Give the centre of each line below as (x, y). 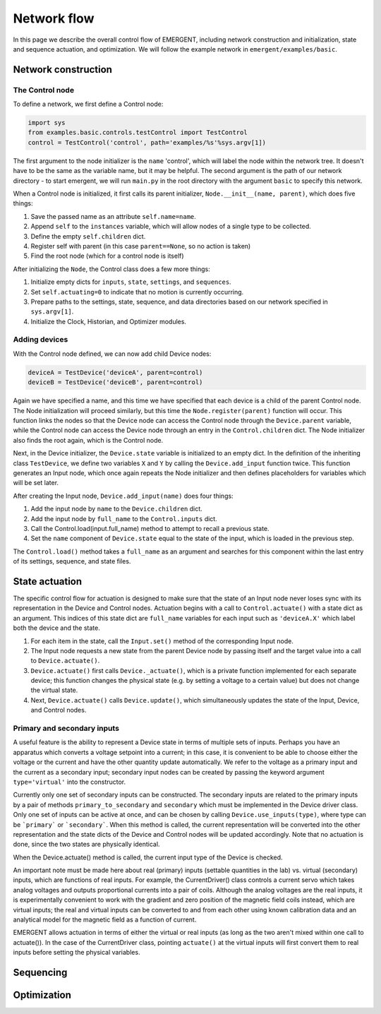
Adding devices (41, 340)
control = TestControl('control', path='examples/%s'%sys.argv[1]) (147, 142)
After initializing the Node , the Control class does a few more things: (112, 269)
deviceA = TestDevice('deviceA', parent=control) (115, 372)
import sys (47, 123)
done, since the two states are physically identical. (86, 845)
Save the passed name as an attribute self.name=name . (114, 216)
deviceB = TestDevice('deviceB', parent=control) (115, 382)
